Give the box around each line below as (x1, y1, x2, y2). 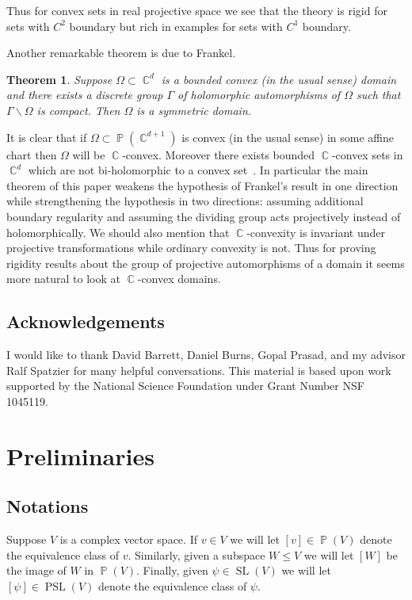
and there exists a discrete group (6, 86, 163, 103)
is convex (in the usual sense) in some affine (181, 128, 395, 145)
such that (356, 86, 401, 103)
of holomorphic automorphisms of (177, 86, 341, 103)
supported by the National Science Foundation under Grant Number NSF (6, 377, 364, 394)
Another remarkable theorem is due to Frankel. (6, 44, 236, 61)
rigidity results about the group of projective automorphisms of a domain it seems (6, 254, 405, 271)
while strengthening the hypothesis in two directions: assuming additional (6, 193, 364, 209)
